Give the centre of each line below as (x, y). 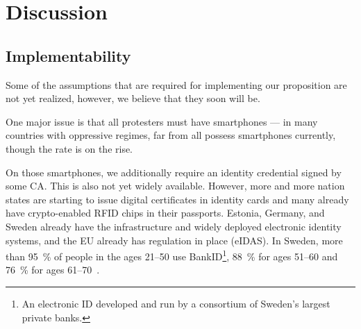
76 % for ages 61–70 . (53, 270)
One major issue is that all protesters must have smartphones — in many (162, 121)
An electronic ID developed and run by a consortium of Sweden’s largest (176, 303)
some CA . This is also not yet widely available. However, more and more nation (175, 186)
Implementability (68, 55)
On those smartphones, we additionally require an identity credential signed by (174, 172)
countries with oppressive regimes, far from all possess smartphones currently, (171, 135)
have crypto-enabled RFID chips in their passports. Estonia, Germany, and (165, 213)
